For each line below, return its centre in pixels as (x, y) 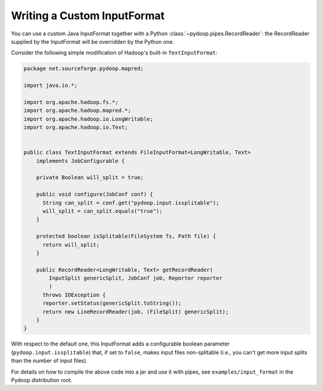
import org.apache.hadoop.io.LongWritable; (89, 119)
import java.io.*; (51, 86)
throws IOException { (74, 295)
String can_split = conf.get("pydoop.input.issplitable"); (131, 203)
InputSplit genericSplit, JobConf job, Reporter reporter (135, 278)
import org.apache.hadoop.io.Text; (76, 128)
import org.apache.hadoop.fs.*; (71, 102)
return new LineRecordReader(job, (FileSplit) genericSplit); (136, 312)
